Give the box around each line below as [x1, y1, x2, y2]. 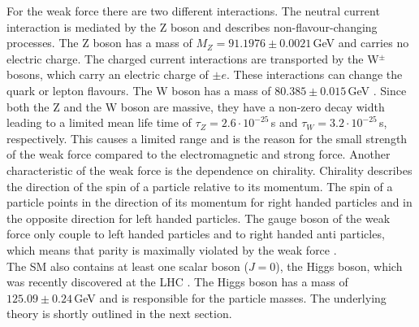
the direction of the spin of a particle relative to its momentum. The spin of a [6, 177, 393, 194]
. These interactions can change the [226, 66, 403, 83]
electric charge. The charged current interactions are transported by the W [6, 50, 379, 67]
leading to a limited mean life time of [6, 114, 192, 131]
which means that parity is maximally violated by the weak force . [6, 241, 337, 258]
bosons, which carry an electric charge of [6, 66, 209, 83]
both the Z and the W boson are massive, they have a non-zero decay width [6, 98, 385, 115]
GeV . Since [348, 81, 407, 98]
